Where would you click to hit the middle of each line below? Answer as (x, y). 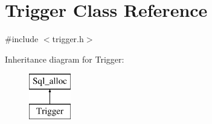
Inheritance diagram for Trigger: (65, 59)
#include (22, 39)
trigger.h (68, 39)
